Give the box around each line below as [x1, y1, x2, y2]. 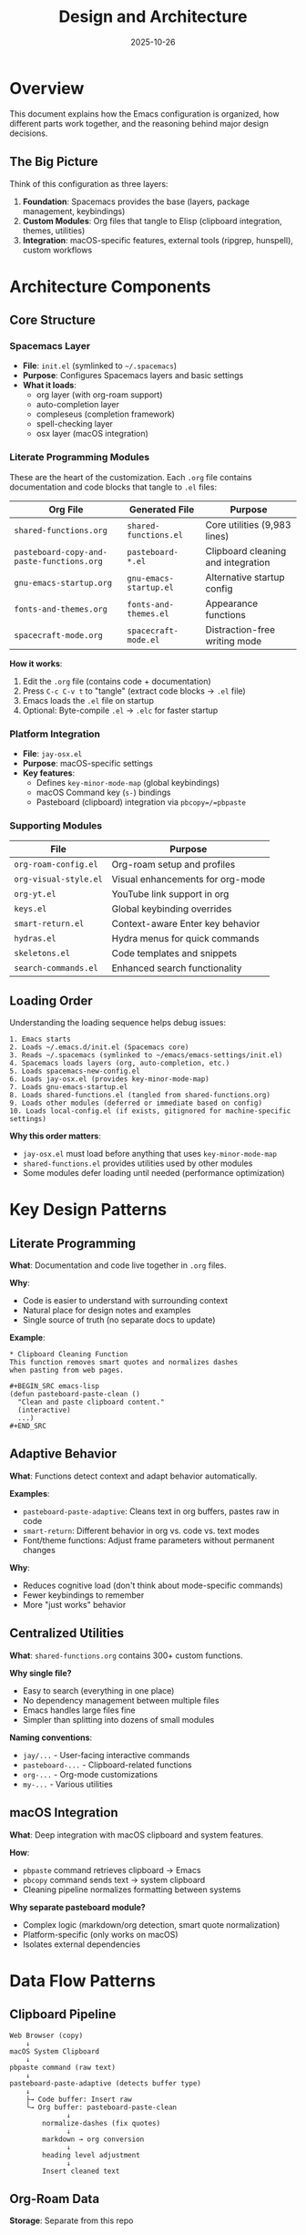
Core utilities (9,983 [205, 518, 291, 530]
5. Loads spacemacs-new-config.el [9, 1066, 141, 1076]
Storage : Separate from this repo [9, 2215, 134, 2226]
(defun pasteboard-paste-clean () [9, 1390, 141, 1399]
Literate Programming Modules [9, 451, 150, 464]
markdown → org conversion [42, 2135, 145, 2144]
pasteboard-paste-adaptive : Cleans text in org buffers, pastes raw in [22, 1506, 280, 1517]
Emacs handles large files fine [22, 1705, 136, 1715]
